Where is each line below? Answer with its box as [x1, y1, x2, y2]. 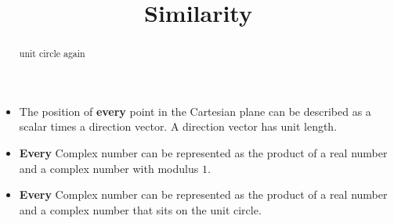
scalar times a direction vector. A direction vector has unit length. [19, 118, 338, 135]
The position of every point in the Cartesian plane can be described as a [19, 103, 371, 119]
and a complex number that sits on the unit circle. [19, 201, 262, 218]
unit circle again [19, 47, 85, 60]
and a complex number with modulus [19, 160, 199, 176]
